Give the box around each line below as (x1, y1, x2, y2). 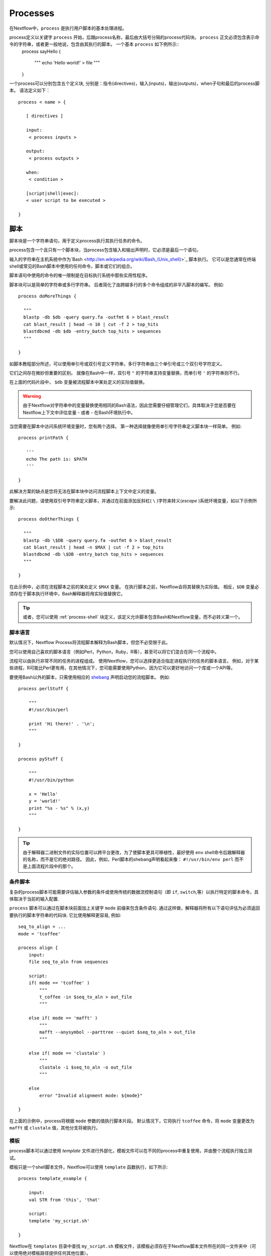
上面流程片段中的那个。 (27, 863, 76, 869)
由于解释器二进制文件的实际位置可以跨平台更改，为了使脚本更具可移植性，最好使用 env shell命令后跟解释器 (23, 849, 245, 855)
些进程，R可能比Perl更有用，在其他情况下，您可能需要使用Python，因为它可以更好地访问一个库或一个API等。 (9, 665, 235, 671)
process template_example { (18, 1176, 87, 1182)
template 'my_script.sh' (28, 1218, 90, 1223)
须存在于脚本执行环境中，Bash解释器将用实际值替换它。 (9, 591, 125, 597)
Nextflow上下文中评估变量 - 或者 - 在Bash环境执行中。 (23, 409, 135, 415)
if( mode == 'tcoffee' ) (28, 980, 90, 986)
